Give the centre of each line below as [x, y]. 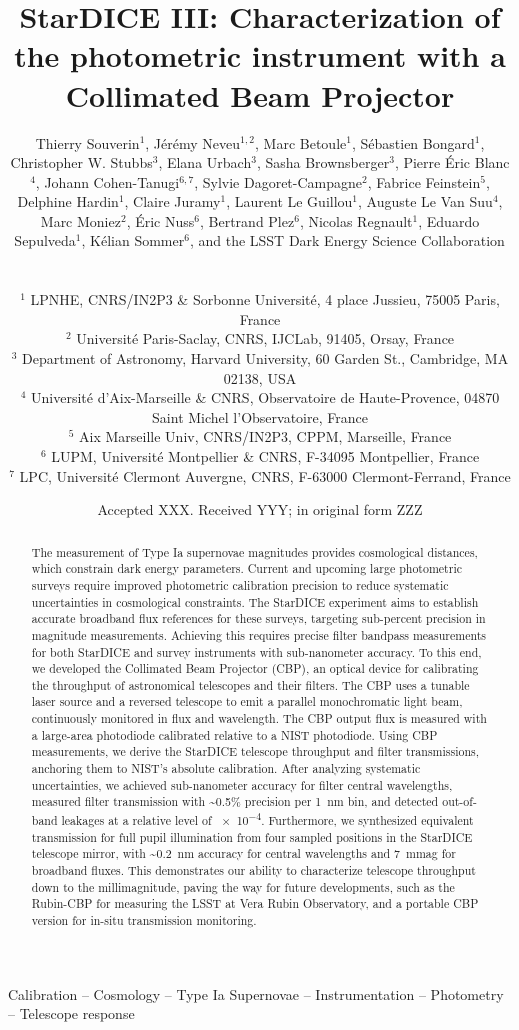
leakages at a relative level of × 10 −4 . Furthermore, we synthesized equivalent [267, 819]
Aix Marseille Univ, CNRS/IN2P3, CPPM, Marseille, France [265, 436]
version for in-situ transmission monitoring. [144, 919]
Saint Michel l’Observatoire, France [260, 416]
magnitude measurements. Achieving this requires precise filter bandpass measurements [259, 634]
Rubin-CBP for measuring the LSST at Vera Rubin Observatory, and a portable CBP [255, 903]
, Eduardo [449, 220]
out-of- [459, 801]
